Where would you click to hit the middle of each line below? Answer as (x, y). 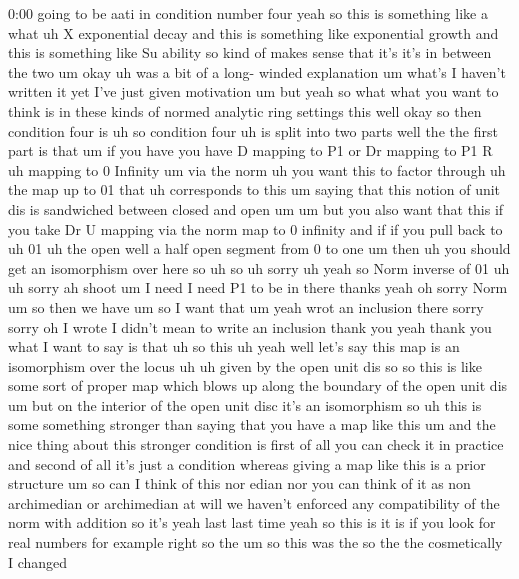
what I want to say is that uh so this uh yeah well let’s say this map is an (234, 346)
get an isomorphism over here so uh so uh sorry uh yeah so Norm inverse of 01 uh (259, 267)
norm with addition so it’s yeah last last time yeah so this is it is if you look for (252, 522)
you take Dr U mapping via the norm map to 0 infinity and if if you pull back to (255, 228)
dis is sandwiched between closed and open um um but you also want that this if (256, 208)
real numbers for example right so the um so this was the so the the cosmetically (255, 542)
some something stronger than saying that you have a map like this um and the (252, 424)
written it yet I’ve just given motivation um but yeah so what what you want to (253, 91)
